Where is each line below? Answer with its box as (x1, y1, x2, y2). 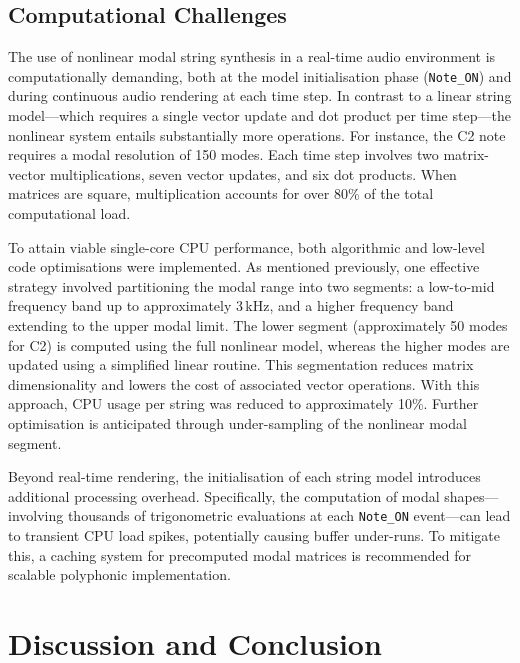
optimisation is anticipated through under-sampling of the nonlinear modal (8, 412, 467, 433)
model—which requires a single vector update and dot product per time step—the (8, 105, 511, 126)
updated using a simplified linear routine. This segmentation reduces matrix (8, 354, 474, 375)
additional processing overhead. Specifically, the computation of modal (8, 485, 440, 506)
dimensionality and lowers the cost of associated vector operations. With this (8, 373, 480, 394)
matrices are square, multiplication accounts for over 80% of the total (8, 183, 434, 204)
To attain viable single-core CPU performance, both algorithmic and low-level (8, 236, 485, 257)
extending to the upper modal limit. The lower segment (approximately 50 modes (8, 314, 508, 335)
